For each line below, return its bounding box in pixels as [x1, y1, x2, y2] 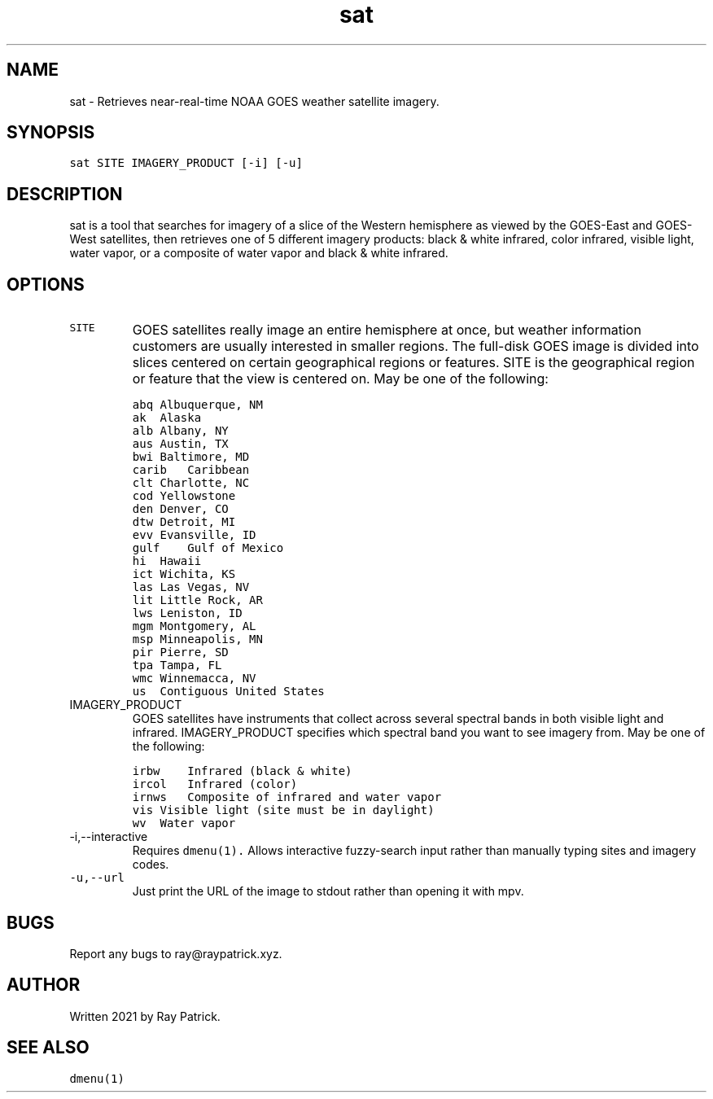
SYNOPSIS [7, 122, 95, 143]
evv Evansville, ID [132, 528, 256, 542]
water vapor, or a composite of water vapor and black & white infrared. [69, 246, 448, 261]
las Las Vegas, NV [132, 580, 250, 594]
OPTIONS [7, 274, 85, 295]
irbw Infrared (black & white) [132, 764, 352, 778]
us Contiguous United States [132, 685, 325, 698]
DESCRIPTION [7, 183, 123, 204]
